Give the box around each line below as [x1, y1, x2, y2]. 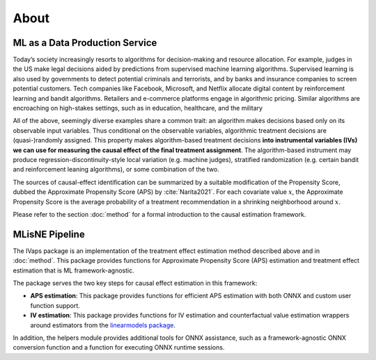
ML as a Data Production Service [13, 37, 157, 49]
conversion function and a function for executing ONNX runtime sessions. [13, 343, 225, 352]
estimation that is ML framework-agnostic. [13, 266, 135, 275]
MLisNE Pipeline [13, 228, 85, 240]
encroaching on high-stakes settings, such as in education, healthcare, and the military [13, 104, 263, 113]
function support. [30, 301, 80, 309]
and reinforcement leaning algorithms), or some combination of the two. [13, 165, 219, 174]
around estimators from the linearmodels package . [30, 320, 175, 329]
